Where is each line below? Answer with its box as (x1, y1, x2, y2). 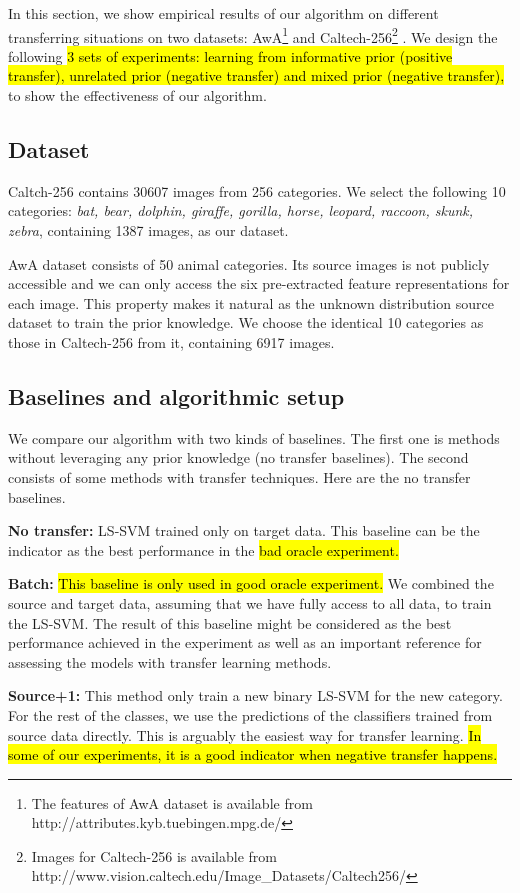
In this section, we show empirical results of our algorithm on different (8, 3, 439, 23)
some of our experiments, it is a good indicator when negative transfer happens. (8, 744, 498, 765)
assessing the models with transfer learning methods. (8, 651, 332, 672)
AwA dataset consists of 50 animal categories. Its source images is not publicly (8, 253, 490, 274)
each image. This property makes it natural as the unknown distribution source (8, 292, 494, 313)
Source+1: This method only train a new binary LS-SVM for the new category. (8, 685, 503, 706)
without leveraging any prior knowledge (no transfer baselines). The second (8, 447, 469, 468)
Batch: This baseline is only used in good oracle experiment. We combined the (8, 573, 494, 594)
